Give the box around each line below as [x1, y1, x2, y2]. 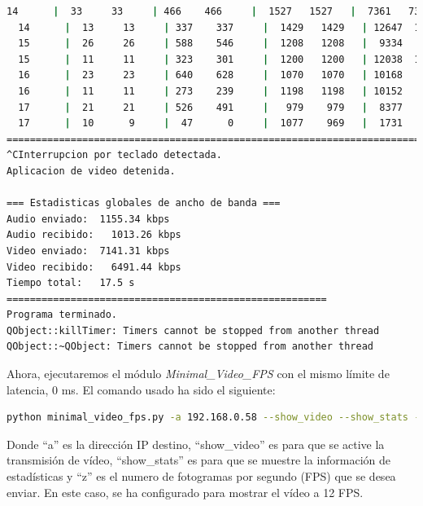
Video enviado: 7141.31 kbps [7, 244, 170, 257]
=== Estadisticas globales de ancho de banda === [7, 197, 281, 209]
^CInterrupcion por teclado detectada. [7, 149, 222, 161]
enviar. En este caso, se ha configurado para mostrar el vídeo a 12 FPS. [7, 483, 364, 500]
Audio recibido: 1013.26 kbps [7, 229, 181, 241]
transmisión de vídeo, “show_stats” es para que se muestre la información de [7, 451, 391, 469]
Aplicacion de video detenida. [7, 165, 176, 177]
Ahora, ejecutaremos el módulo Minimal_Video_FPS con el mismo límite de [7, 365, 390, 382]
